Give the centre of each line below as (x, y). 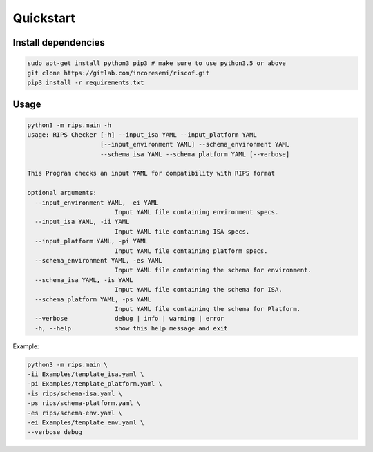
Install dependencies (59, 43)
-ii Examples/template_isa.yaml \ (86, 374)
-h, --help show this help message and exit (131, 328)
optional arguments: (62, 193)
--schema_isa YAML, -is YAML (84, 280)
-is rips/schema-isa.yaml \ (75, 393)
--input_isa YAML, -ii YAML (82, 222)
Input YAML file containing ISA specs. (182, 231)
